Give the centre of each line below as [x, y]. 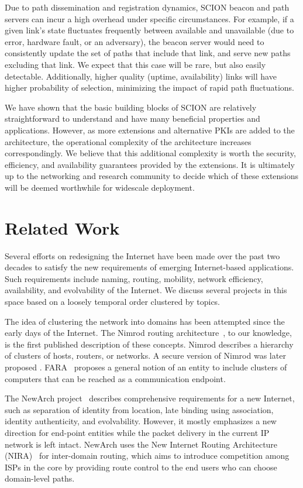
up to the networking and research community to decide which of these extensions [152, 176]
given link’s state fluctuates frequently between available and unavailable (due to [149, 30]
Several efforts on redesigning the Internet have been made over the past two [142, 255]
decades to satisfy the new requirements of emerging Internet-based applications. [149, 267]
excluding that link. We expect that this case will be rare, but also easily [135, 64]
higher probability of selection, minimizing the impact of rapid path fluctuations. [150, 87]
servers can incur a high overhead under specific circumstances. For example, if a [149, 18]
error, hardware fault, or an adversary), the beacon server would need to [135, 41]
